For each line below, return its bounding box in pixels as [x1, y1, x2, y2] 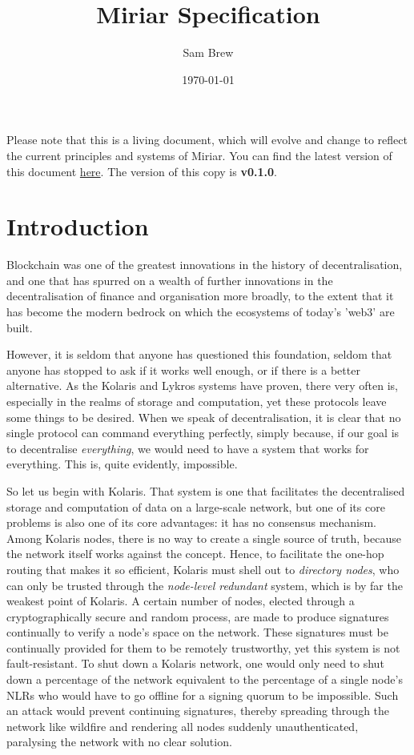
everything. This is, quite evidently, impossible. [6, 456, 238, 472]
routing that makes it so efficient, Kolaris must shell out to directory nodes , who [6, 560, 400, 577]
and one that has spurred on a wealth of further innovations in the [6, 271, 333, 288]
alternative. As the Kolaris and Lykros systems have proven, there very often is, [6, 377, 398, 394]
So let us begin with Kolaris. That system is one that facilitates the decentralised [6, 482, 405, 499]
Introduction [6, 210, 149, 243]
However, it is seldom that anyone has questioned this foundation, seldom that [6, 346, 392, 363]
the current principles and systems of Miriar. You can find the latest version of [6, 147, 392, 163]
